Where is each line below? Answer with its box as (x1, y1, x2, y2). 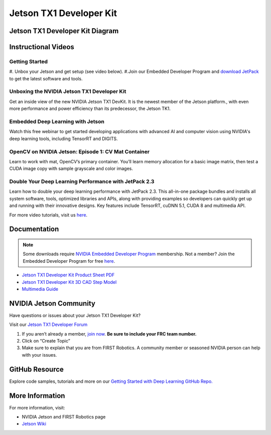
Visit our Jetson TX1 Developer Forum (9, 321, 88, 328)
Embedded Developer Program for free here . (23, 258, 115, 264)
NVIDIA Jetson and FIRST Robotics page (22, 414, 106, 420)
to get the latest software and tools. (9, 75, 83, 81)
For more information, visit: (9, 404, 65, 410)
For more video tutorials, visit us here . (9, 211, 88, 218)
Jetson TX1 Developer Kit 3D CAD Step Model (22, 279, 117, 285)
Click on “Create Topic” (22, 338, 70, 344)
